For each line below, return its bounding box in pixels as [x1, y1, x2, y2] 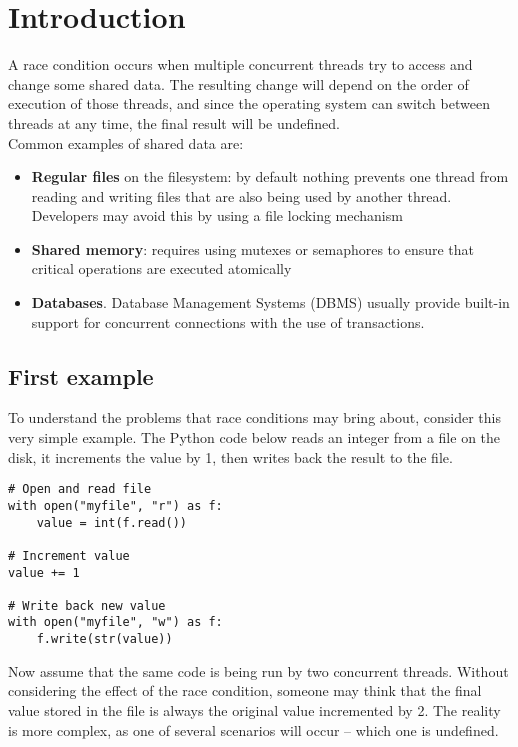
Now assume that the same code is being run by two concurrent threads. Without [8, 660, 509, 681]
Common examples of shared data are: [8, 132, 244, 153]
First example [8, 360, 154, 391]
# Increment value [8, 548, 130, 563]
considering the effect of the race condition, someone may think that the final [8, 680, 482, 701]
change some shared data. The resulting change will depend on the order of [8, 73, 469, 94]
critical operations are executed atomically [31, 258, 292, 279]
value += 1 [8, 565, 80, 580]
